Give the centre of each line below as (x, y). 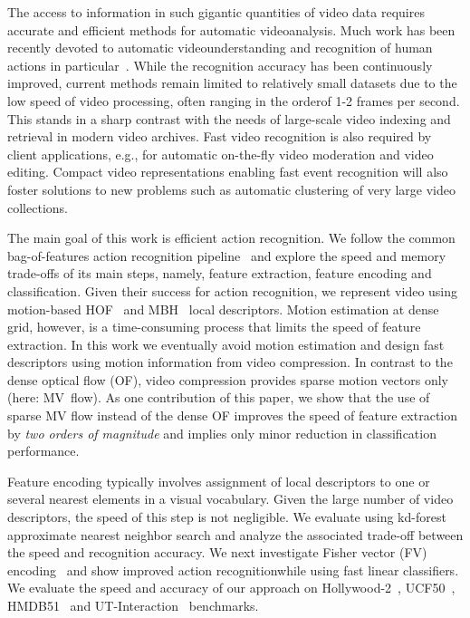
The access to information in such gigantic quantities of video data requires (216, 12)
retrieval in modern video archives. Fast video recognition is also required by (220, 136)
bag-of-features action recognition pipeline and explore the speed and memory (227, 255)
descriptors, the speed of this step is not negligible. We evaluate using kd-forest (227, 517)
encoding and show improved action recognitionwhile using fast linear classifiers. (233, 570)
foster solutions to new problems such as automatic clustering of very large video (231, 189)
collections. (38, 207)
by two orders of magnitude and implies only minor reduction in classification (222, 433)
